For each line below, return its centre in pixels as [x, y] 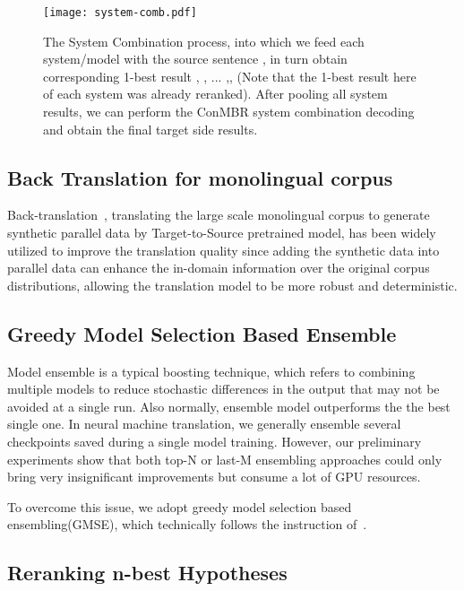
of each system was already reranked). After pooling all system [215, 94]
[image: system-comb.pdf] [120, 13]
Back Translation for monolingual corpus [200, 177]
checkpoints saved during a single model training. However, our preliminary [215, 441]
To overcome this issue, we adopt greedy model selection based [180, 506]
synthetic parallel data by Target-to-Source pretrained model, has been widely [222, 233]
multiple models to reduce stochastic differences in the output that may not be [223, 389]
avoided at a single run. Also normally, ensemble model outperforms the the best [229, 406]
